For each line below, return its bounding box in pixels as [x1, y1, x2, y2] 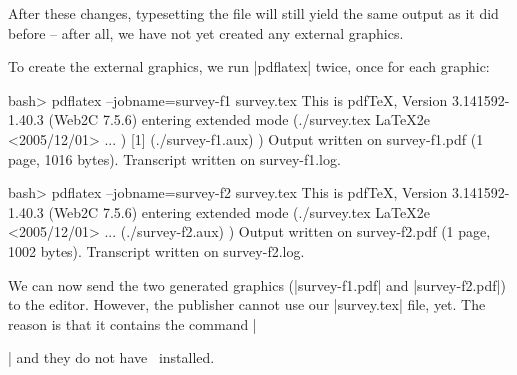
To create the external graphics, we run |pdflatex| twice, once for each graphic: [8, 56, 490, 77]
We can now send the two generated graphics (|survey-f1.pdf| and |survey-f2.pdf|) [8, 274, 506, 295]
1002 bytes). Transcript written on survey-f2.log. [8, 240, 305, 261]
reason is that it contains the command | [8, 313, 257, 334]
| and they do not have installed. [8, 347, 215, 368]
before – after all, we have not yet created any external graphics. [8, 22, 404, 43]
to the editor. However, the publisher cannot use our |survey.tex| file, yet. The [8, 294, 486, 315]
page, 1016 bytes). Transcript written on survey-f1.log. [8, 148, 341, 169]
